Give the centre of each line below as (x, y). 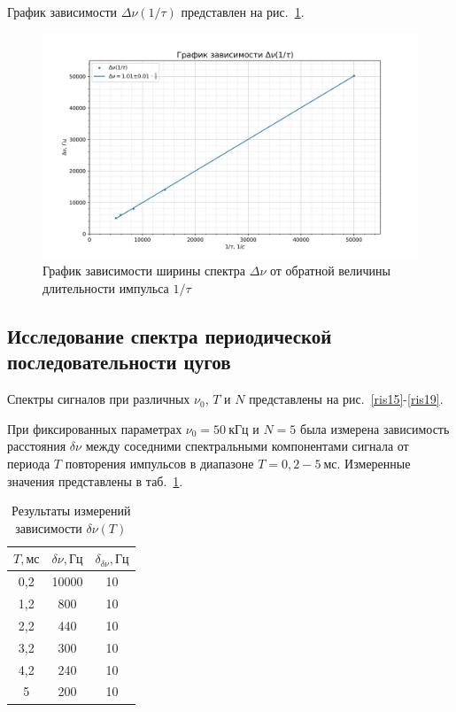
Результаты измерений (71, 511)
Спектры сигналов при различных (99, 399)
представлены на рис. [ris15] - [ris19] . (346, 399)
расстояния (37, 446)
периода (29, 463)
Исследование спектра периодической (170, 336)
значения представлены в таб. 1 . (95, 480)
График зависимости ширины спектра (144, 271)
